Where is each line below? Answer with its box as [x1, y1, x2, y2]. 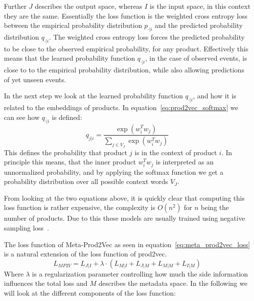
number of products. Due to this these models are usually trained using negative [4, 213, 245, 223]
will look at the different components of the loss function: [4, 288, 176, 298]
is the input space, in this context [150, 1, 251, 11]
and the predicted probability [155, 20, 243, 30]
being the [201, 202, 229, 212]
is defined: [51, 112, 82, 122]
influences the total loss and [4, 278, 88, 288]
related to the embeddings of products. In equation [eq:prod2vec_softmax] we [4, 102, 238, 113]
